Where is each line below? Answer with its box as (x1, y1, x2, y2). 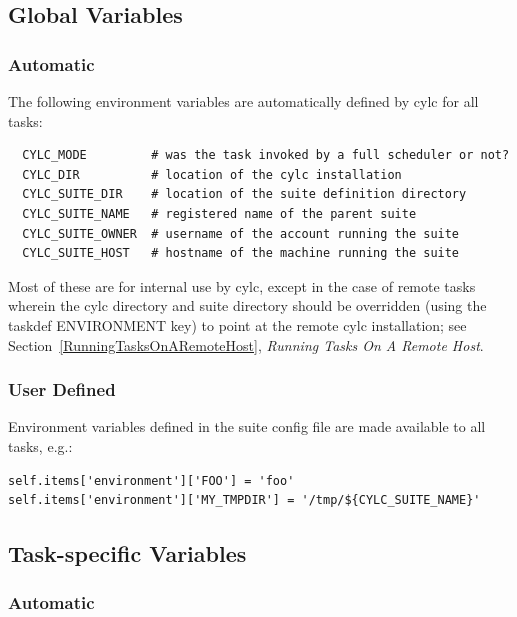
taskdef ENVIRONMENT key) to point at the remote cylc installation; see (8, 314, 467, 335)
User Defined (8, 377, 116, 402)
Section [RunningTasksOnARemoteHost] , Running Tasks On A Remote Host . (8, 334, 484, 355)
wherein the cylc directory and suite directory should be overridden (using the (8, 295, 487, 316)
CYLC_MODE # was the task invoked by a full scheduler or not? (22, 148, 510, 163)
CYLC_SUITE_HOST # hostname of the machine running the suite (22, 246, 460, 261)
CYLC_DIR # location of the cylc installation (22, 167, 402, 182)
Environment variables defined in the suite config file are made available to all (8, 416, 486, 437)
